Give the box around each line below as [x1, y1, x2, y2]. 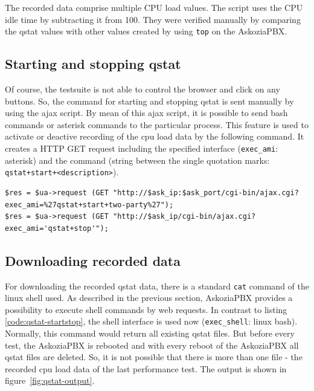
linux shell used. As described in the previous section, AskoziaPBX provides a [5, 291, 293, 304]
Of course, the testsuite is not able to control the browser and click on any [5, 83, 280, 95]
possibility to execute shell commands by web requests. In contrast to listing [5, 303, 287, 315]
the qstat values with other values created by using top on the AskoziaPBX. [5, 25, 287, 37]
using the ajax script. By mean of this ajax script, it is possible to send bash [5, 106, 288, 119]
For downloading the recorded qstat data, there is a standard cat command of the [5, 279, 309, 292]
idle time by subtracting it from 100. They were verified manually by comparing [5, 13, 301, 25]
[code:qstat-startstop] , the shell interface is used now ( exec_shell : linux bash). [5, 315, 298, 328]
